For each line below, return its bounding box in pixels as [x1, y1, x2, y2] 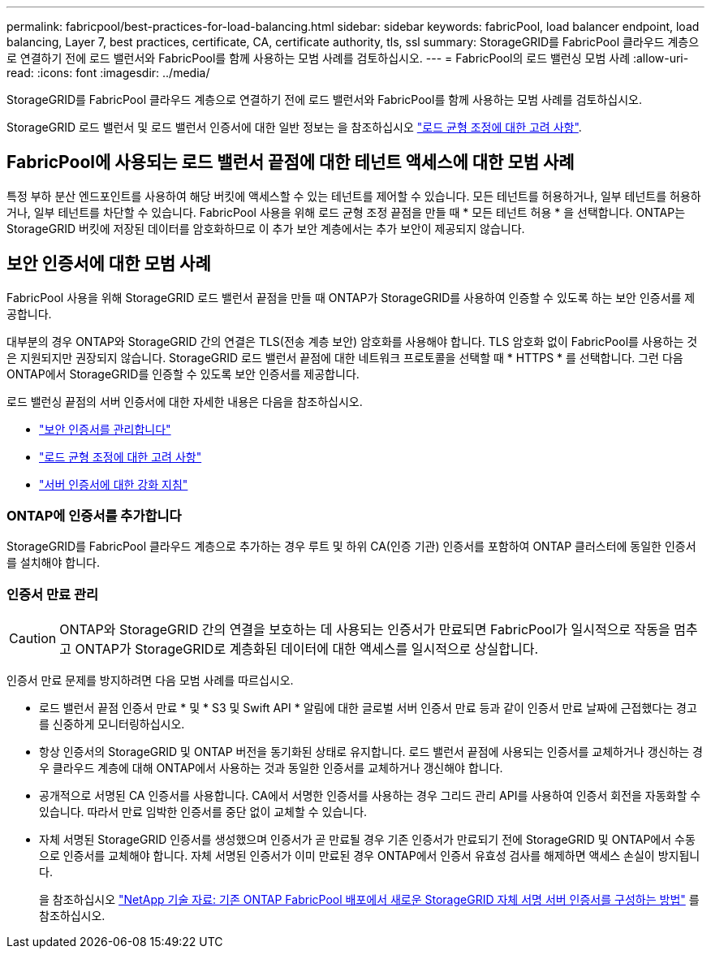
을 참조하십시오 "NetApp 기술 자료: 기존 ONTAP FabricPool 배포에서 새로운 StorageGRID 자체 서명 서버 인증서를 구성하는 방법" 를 [39, 892, 700, 907]
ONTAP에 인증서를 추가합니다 [6, 508, 182, 525]
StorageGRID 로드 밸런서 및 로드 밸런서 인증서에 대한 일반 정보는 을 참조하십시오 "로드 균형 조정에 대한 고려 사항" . [6, 120, 582, 134]
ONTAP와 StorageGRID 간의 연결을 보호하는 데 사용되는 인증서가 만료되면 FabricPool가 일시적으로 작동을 [59, 621, 670, 638]
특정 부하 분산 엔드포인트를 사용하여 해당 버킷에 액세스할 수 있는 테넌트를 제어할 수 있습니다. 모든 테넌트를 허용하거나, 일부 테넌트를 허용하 [6, 188, 701, 203]
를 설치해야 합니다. [6, 555, 100, 570]
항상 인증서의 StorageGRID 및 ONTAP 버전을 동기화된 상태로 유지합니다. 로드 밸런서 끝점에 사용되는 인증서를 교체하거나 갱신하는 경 [39, 745, 703, 759]
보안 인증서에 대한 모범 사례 [6, 253, 211, 274]
